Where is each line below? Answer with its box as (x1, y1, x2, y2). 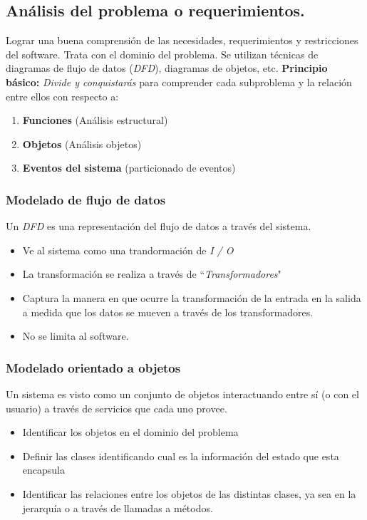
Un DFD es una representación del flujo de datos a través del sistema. (6, 219, 311, 234)
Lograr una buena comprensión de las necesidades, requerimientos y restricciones (6, 33, 358, 48)
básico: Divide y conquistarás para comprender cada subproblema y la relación (6, 74, 352, 89)
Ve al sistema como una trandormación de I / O (22, 242, 234, 257)
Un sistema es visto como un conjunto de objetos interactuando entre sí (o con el (6, 386, 359, 401)
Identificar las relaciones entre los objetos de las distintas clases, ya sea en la (22, 486, 356, 501)
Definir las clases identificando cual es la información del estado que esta (22, 448, 339, 463)
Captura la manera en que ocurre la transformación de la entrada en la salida (22, 290, 361, 305)
